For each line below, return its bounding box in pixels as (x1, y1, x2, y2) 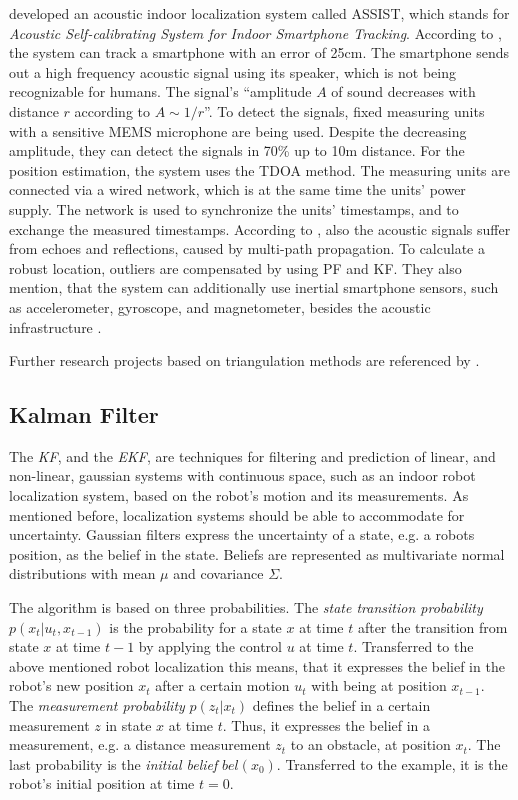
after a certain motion (155, 675, 290, 696)
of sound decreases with (331, 81, 476, 102)
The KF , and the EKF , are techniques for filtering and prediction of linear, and (9, 445, 496, 466)
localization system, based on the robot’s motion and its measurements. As (9, 485, 469, 506)
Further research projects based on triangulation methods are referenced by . (9, 350, 480, 371)
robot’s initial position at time (9, 773, 195, 794)
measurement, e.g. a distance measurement (9, 734, 271, 755)
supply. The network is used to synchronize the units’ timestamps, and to (9, 198, 459, 219)
